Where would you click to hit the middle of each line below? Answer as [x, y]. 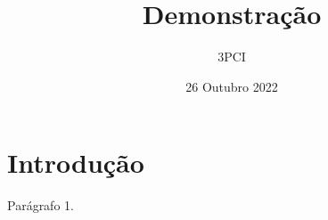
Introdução [76, 163]
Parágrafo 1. [41, 205]
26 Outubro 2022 [232, 86]
